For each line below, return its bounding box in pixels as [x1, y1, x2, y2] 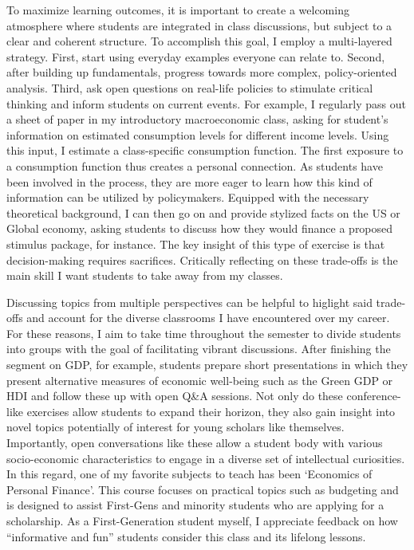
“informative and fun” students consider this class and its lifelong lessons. [6, 528, 366, 544]
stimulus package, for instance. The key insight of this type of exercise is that [6, 235, 385, 252]
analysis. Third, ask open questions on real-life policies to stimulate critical [6, 79, 373, 96]
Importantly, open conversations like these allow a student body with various [6, 434, 383, 451]
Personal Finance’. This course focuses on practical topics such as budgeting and [6, 481, 399, 497]
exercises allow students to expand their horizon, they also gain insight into [26, 403, 396, 419]
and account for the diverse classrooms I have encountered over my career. [26, 309, 390, 326]
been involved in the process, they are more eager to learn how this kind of [6, 173, 373, 190]
